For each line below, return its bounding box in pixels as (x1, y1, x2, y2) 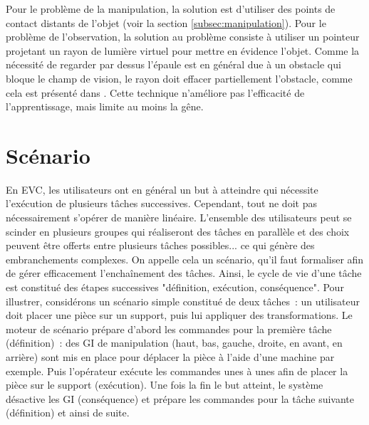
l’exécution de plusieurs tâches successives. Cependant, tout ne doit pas (6, 196, 317, 211)
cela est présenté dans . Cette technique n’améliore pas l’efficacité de (6, 85, 305, 100)
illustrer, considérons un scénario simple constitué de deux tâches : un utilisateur (6, 293, 360, 308)
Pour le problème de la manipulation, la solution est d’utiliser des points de (6, 1, 336, 16)
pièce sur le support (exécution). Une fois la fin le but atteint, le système (6, 377, 323, 392)
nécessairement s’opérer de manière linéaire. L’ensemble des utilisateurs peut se (6, 210, 352, 225)
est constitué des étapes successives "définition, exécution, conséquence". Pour (6, 280, 344, 295)
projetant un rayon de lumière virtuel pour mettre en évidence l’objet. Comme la (6, 43, 360, 58)
